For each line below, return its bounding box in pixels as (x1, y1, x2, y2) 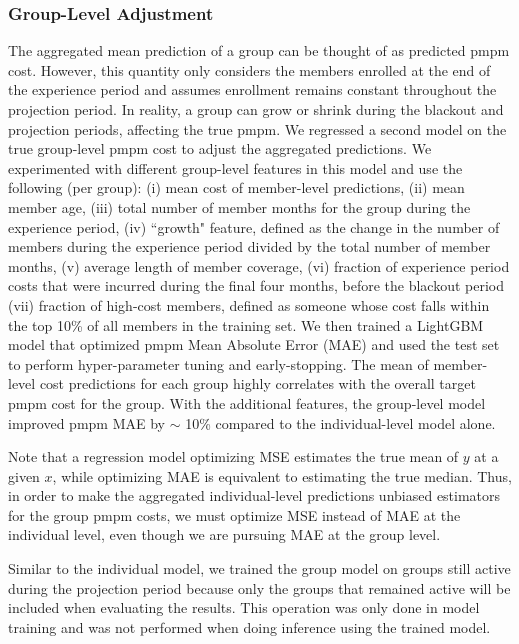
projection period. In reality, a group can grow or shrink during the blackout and (8, 99, 504, 119)
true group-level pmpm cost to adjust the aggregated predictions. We (8, 138, 432, 159)
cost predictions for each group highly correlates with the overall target (39, 373, 476, 394)
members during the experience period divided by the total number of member (8, 236, 491, 257)
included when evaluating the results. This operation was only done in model (8, 597, 480, 618)
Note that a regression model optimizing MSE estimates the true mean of (8, 446, 459, 467)
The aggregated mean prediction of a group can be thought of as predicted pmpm (8, 40, 510, 61)
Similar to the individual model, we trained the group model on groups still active (8, 558, 511, 579)
